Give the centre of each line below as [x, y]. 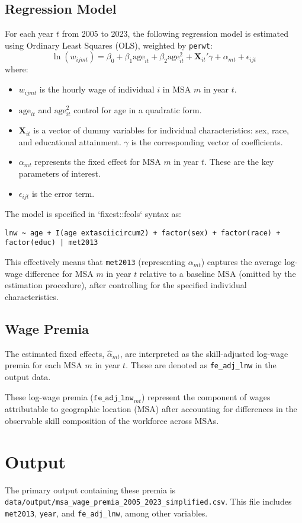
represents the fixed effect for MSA [98, 162]
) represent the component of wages [206, 396]
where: [17, 69]
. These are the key [239, 162]
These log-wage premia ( [49, 396]
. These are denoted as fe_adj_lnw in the [201, 365]
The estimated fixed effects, [55, 353]
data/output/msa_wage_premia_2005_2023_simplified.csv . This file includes [148, 501]
